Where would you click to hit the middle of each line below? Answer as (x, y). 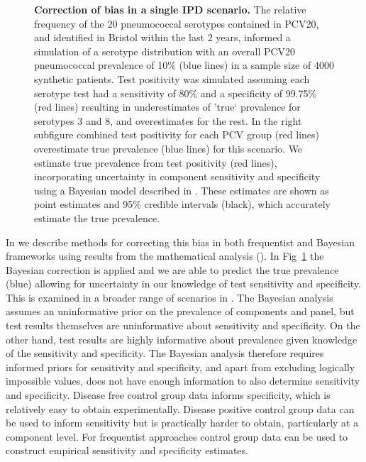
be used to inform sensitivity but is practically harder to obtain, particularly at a (182, 423)
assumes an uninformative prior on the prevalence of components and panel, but (180, 311)
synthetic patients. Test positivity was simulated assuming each (172, 78)
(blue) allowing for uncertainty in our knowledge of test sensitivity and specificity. (183, 284)
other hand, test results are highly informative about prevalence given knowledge (182, 339)
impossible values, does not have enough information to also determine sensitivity (183, 381)
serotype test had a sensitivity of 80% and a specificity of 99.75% (176, 93)
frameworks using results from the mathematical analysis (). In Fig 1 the (165, 256)
